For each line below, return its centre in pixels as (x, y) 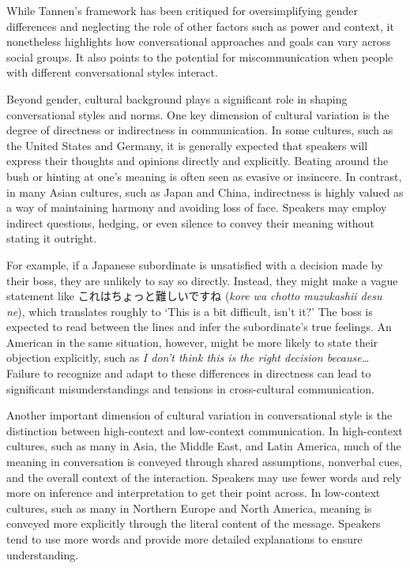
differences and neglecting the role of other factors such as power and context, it (200, 26)
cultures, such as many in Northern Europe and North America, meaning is (189, 508)
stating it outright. (52, 238)
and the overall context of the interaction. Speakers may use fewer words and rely (204, 477)
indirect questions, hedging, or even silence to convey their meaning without (190, 222)
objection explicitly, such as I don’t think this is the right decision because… (188, 357)
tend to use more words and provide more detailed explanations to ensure (184, 539)
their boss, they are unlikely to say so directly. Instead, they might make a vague (202, 280)
